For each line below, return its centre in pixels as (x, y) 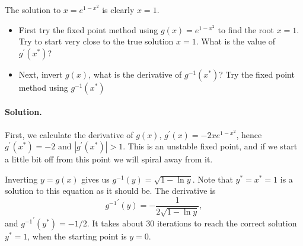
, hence (249, 134)
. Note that (213, 179)
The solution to (33, 9)
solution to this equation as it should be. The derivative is (110, 191)
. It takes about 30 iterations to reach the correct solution (192, 223)
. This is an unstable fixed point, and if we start (210, 146)
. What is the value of (236, 41)
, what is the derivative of (135, 74)
